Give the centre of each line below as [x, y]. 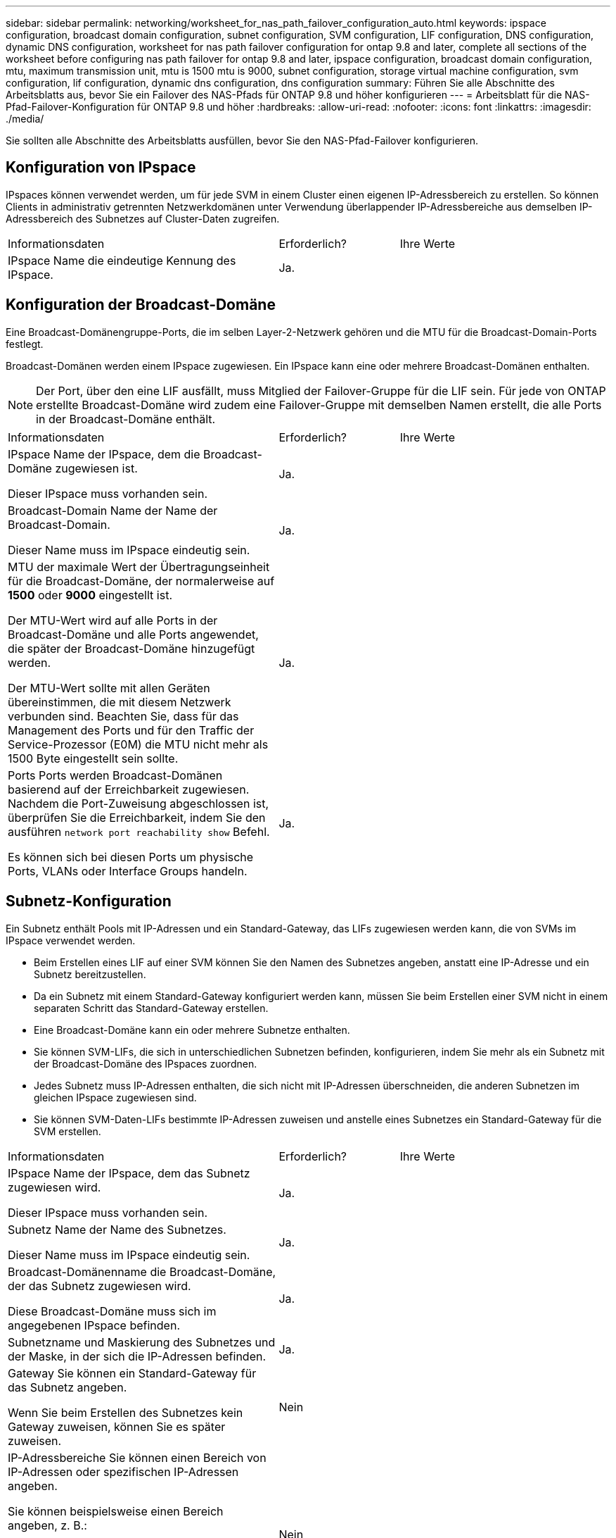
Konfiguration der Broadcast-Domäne [141, 305]
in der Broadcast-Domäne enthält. [126, 419]
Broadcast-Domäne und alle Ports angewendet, [133, 634]
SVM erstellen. [68, 1131]
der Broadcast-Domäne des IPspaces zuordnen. [146, 1063]
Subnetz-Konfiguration [89, 901]
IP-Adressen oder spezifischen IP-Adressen [123, 1471]
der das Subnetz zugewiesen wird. [100, 1286]
